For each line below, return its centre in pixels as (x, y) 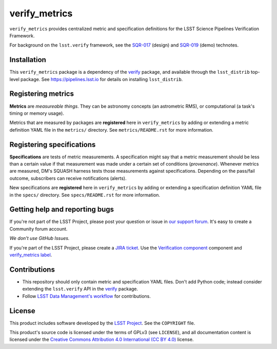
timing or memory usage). (37, 113)
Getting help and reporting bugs (62, 209)
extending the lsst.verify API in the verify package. (80, 289)
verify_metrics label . (31, 255)
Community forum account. (38, 229)
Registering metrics (42, 94)
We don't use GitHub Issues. (39, 238)
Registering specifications (53, 144)
